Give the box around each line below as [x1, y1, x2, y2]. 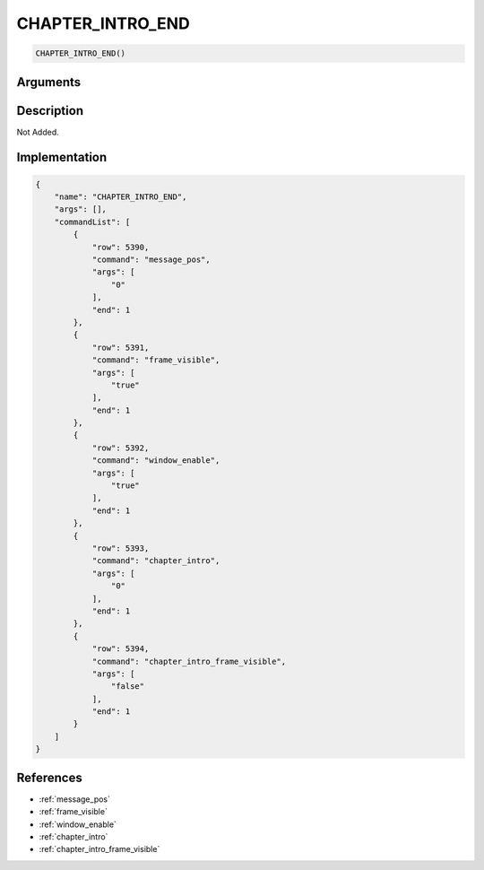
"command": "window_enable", [91, 456, 220, 465]
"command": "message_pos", [91, 255, 211, 265]
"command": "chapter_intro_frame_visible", [91, 656, 287, 666]
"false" [110, 682, 145, 692]
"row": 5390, [91, 242, 150, 252]
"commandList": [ [54, 216, 131, 227]
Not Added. [16, 126, 60, 137]
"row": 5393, [91, 543, 150, 553]
